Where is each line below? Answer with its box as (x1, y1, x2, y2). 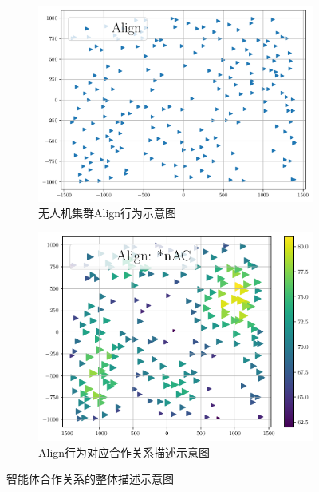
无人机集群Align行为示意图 (38, 204, 177, 221)
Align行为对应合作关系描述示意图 (38, 443, 211, 460)
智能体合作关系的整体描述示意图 (6, 470, 174, 487)
